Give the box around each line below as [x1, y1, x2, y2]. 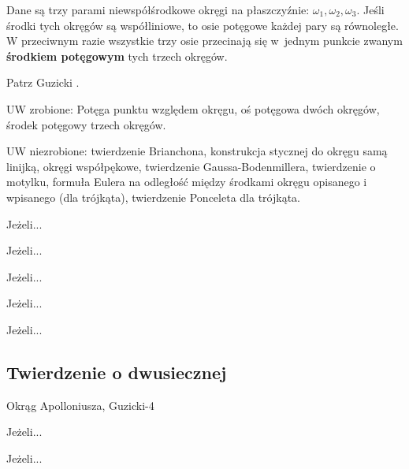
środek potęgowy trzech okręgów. [6, 116, 166, 132]
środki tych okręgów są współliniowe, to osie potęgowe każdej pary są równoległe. [6, 17, 399, 33]
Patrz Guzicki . [6, 74, 80, 91]
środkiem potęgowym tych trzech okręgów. [6, 47, 228, 64]
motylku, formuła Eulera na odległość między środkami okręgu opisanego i [6, 173, 367, 190]
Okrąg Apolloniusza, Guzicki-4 [6, 396, 154, 413]
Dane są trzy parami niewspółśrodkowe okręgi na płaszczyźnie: [6, 2, 310, 17]
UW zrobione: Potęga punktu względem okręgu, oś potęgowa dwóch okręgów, [6, 100, 380, 117]
